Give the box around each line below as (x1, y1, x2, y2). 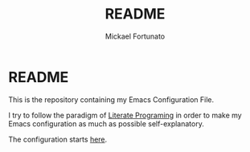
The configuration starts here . (8, 134, 108, 144)
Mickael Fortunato (105, 31, 166, 41)
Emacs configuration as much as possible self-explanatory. (8, 118, 205, 129)
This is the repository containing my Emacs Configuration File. (8, 94, 215, 105)
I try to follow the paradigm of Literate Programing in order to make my (8, 110, 243, 120)
